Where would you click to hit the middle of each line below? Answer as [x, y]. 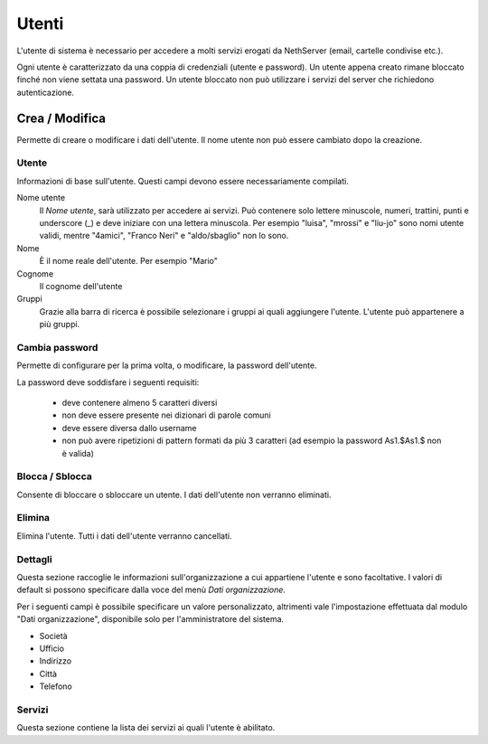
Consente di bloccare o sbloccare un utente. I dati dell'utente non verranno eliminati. [174, 494]
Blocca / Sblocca [54, 476]
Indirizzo [56, 661]
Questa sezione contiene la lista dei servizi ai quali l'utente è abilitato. [146, 728]
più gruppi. [60, 325]
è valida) [78, 453]
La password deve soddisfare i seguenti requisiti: [108, 382]
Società [53, 636]
